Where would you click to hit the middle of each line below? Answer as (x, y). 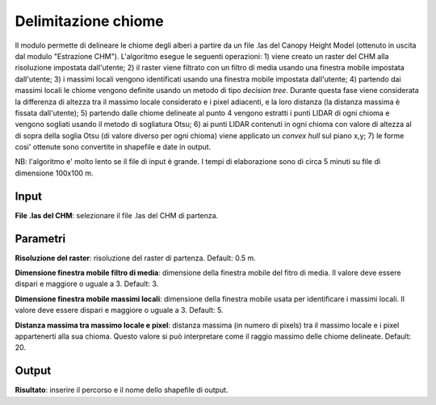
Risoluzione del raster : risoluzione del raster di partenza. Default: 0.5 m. (135, 258)
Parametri (40, 238)
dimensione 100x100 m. (54, 173)
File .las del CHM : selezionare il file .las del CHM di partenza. (117, 215)
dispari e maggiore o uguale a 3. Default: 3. (87, 284)
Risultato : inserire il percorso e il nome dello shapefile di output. (122, 390)
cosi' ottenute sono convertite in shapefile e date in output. (113, 147)
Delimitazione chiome (90, 21)
